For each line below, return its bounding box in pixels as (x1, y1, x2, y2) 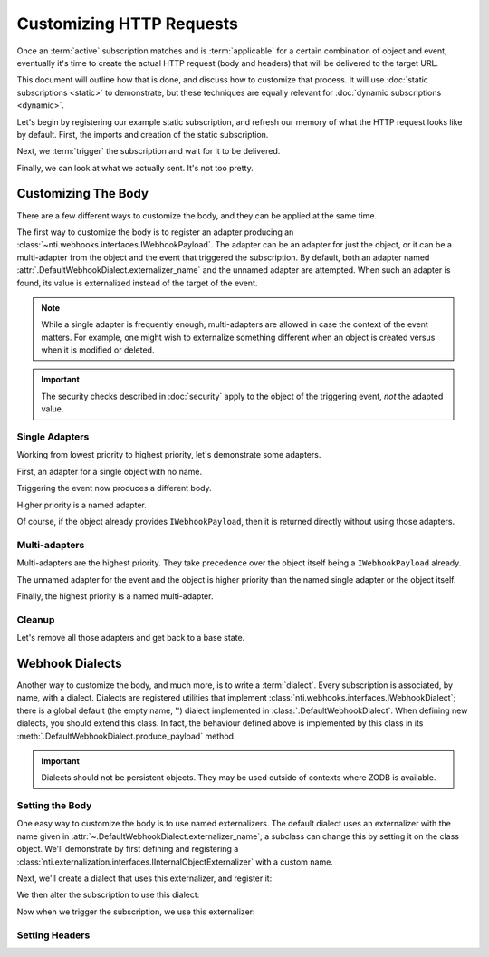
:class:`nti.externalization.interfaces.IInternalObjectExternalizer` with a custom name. (16, 856, 334, 867)
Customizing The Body (16, 186, 149, 201)
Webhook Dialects (16, 655, 122, 671)
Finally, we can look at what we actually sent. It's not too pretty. (16, 162, 254, 173)
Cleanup (16, 613, 55, 625)
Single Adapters (16, 430, 90, 443)
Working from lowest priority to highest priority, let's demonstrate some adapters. (16, 449, 321, 460)
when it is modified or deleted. (41, 344, 155, 355)
